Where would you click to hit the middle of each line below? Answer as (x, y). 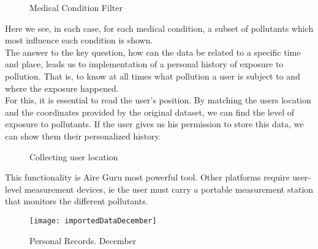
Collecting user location (74, 156)
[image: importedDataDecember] (93, 221)
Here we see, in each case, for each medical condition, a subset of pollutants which (159, 28)
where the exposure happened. (62, 88)
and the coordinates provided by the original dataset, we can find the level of (150, 112)
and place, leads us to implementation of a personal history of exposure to (144, 64)
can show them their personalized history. (83, 136)
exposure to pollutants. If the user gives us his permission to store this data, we (154, 124)
